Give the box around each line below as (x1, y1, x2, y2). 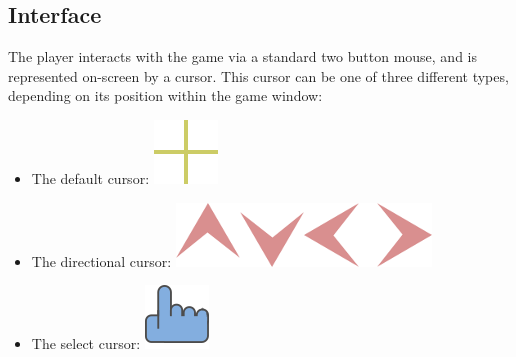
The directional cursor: (31, 250, 172, 271)
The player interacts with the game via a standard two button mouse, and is (8, 46, 478, 67)
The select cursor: (31, 333, 141, 354)
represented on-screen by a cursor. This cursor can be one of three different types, (8, 65, 509, 86)
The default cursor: (31, 167, 150, 188)
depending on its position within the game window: (8, 85, 323, 106)
